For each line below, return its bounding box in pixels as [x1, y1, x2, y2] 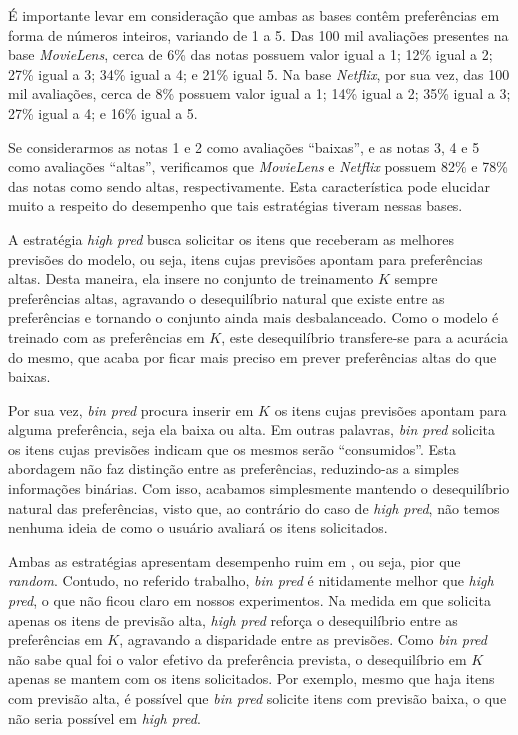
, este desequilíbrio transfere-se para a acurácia [221, 326, 508, 347]
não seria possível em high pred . [8, 707, 201, 728]
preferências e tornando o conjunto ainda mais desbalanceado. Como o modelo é [8, 307, 499, 328]
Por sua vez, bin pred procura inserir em [8, 399, 254, 420]
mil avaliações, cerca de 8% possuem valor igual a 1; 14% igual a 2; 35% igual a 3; [8, 83, 511, 104]
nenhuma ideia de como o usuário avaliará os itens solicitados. [8, 517, 388, 538]
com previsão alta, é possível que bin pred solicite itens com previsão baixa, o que [8, 688, 507, 708]
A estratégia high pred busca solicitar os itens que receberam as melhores [8, 228, 455, 249]
